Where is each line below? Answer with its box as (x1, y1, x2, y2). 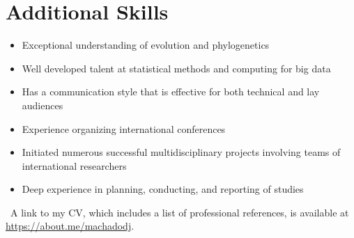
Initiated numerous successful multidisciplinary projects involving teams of (22, 145, 341, 159)
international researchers (22, 158, 127, 173)
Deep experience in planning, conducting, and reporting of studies (22, 182, 304, 196)
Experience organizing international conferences (22, 121, 226, 136)
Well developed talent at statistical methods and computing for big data (22, 61, 331, 75)
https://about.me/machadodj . (6, 219, 134, 233)
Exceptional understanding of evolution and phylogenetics (22, 38, 270, 52)
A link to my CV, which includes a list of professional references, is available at (10, 205, 349, 219)
